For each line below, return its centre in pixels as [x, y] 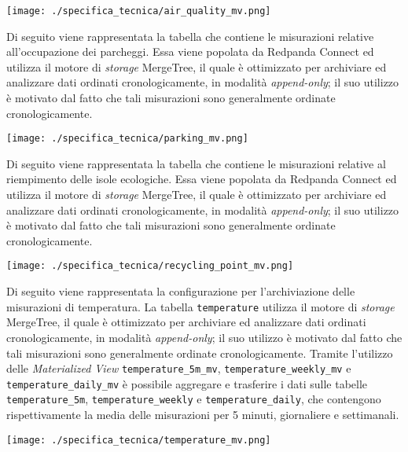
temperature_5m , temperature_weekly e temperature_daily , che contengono [194, 399]
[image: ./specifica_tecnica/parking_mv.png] [127, 139]
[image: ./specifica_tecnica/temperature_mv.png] [139, 440]
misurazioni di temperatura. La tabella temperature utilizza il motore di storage [200, 306]
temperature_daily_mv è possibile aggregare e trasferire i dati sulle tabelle [187, 383]
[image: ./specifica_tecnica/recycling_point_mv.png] [150, 266]
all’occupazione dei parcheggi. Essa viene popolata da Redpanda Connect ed [190, 51]
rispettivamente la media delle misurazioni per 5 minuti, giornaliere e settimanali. [203, 415]
